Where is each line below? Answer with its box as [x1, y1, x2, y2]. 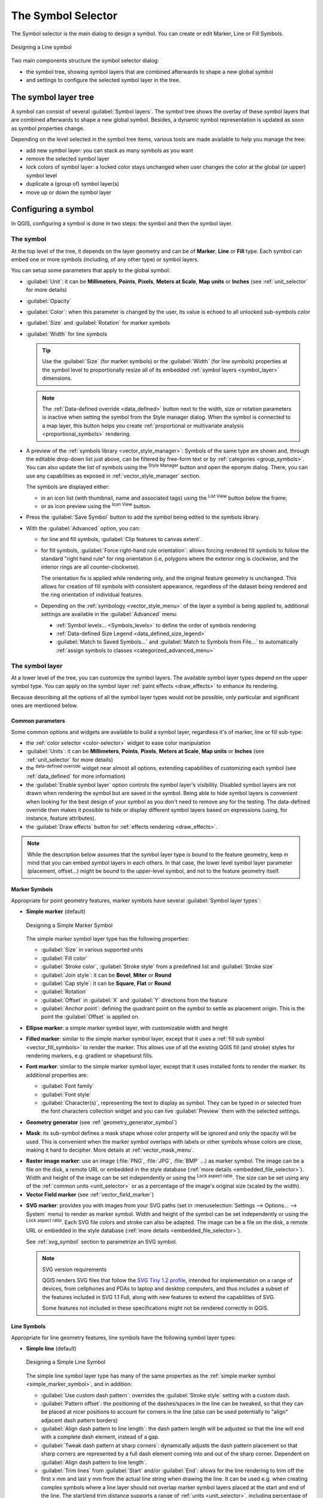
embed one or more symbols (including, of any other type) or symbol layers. [11, 255, 199, 263]
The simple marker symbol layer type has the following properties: [26, 935, 190, 942]
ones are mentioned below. [11, 702, 78, 709]
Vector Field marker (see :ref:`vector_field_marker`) [26, 1191, 154, 1198]
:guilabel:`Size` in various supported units [41, 946, 144, 953]
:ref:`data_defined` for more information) [26, 773, 126, 780]
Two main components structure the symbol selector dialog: [11, 57, 160, 64]
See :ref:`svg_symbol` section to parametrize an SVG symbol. [26, 1238, 178, 1245]
